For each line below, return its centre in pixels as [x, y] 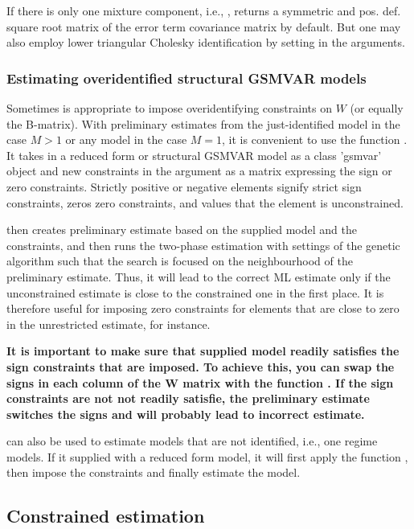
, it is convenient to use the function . [315, 139]
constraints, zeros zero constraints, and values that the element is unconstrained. [205, 202]
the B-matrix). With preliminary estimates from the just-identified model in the [203, 123]
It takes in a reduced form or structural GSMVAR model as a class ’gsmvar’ [194, 155]
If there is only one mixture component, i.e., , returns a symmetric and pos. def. [204, 10]
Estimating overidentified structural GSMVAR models [187, 78]
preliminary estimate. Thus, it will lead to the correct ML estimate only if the [199, 276]
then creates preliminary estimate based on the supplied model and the [182, 230]
